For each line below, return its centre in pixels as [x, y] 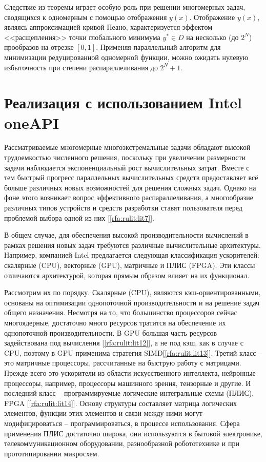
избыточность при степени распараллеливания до [81, 67]
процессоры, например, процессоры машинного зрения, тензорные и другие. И [128, 383]
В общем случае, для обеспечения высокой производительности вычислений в [126, 235]
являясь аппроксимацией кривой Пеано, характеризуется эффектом [108, 27]
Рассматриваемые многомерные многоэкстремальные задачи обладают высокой [127, 147]
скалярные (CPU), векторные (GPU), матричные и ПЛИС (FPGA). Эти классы [130, 265]
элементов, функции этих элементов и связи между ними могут [103, 413]
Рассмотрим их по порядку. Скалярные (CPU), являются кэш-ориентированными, [132, 292]
